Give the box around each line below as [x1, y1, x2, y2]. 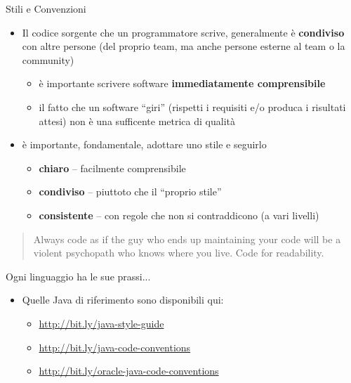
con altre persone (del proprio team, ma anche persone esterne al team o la [22, 39, 345, 53]
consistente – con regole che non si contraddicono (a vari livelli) [39, 207, 319, 222]
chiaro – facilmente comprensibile [39, 160, 186, 175]
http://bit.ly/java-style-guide [39, 316, 164, 330]
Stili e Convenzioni [6, 1, 86, 15]
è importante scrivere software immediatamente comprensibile [39, 76, 326, 91]
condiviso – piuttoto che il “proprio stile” [39, 184, 222, 199]
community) [22, 52, 74, 67]
